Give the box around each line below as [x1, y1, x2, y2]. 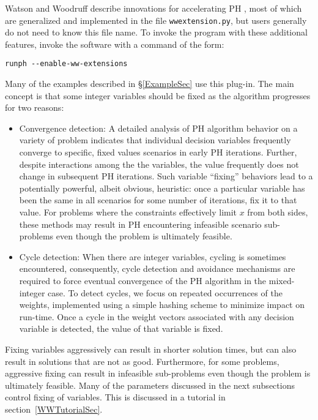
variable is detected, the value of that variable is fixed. [19, 322, 223, 335]
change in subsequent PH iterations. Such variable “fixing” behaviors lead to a [19, 170, 313, 182]
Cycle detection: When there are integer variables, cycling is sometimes [19, 250, 286, 263]
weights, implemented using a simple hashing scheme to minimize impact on [19, 298, 305, 311]
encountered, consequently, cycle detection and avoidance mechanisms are [19, 262, 295, 275]
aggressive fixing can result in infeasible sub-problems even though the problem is [5, 367, 311, 380]
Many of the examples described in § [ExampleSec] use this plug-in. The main [5, 77, 294, 90]
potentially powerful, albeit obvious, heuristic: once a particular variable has [19, 181, 305, 194]
